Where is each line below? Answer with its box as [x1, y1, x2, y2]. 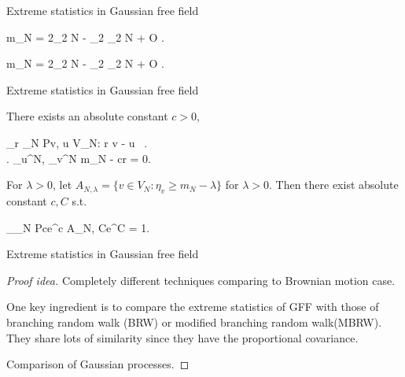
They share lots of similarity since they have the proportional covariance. [6, 329, 359, 346]
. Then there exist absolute [268, 176, 399, 193]
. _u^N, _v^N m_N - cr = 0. [6, 150, 151, 166]
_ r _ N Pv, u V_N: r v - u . [6, 134, 148, 150]
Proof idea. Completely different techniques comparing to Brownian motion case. [6, 272, 396, 288]
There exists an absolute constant [6, 108, 168, 124]
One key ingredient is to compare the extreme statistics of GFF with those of [6, 298, 379, 315]
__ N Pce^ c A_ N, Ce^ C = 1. [6, 219, 150, 235]
